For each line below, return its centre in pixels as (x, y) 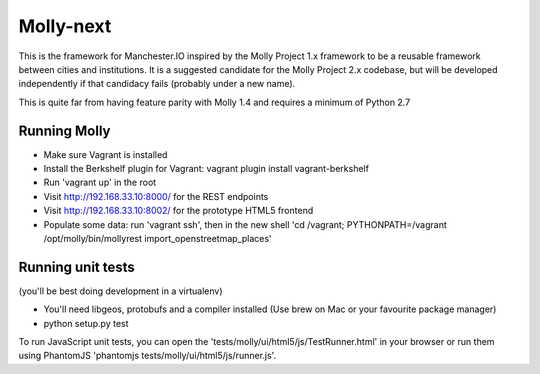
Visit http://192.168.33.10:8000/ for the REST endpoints (156, 196)
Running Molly (64, 130)
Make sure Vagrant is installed (105, 154)
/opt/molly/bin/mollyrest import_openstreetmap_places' (157, 238)
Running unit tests (76, 266)
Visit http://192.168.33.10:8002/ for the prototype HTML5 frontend (178, 211)
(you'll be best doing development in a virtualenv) (121, 291)
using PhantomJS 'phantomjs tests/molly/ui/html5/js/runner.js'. (147, 356)
